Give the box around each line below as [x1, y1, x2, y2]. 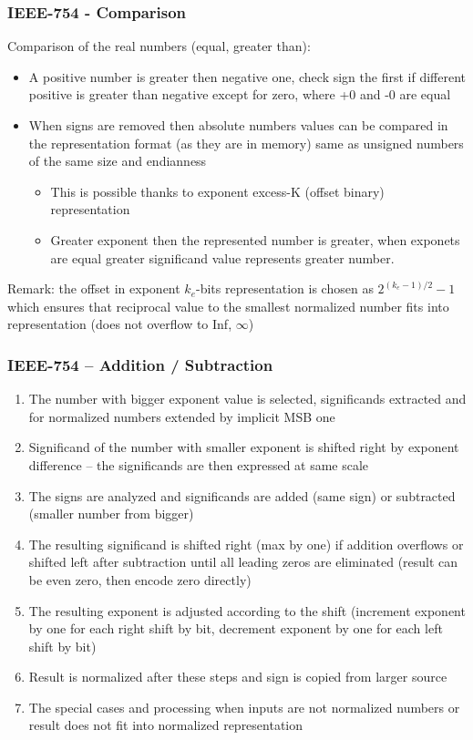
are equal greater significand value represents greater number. [50, 248, 395, 267]
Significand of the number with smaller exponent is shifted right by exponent [28, 437, 459, 457]
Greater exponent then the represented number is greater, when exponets [50, 230, 460, 249]
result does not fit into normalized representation [28, 715, 303, 735]
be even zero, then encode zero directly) [28, 570, 252, 589]
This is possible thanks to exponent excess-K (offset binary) [50, 181, 385, 200]
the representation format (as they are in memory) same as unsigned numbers [28, 133, 464, 152]
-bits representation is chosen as [196, 279, 374, 298]
